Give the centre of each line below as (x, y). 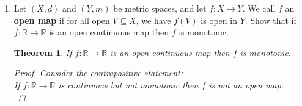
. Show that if (271, 20)
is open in (219, 20)
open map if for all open (62, 20)
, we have (153, 20)
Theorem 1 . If (43, 52)
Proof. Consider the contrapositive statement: (98, 73)
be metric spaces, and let (160, 8)
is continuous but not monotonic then (128, 84)
